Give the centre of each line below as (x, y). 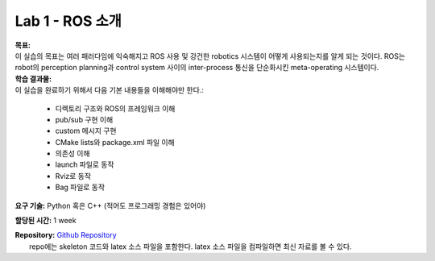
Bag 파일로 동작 (80, 187)
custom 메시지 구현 (86, 131)
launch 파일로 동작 (85, 164)
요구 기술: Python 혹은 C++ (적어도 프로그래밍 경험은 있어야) (110, 205)
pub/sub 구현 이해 (84, 119)
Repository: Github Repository (66, 235)
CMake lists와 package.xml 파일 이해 (115, 142)
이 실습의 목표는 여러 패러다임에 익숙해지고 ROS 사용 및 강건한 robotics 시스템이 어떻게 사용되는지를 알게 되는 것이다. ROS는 (210, 56)
